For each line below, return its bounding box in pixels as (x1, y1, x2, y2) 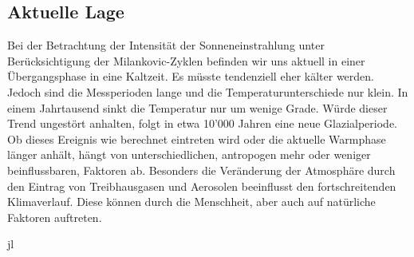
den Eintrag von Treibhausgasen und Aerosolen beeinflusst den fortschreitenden (7, 177, 396, 194)
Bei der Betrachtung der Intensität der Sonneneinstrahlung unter (7, 37, 325, 53)
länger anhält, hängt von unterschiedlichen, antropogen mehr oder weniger (7, 146, 371, 163)
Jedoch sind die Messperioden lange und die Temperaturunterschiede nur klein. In (7, 83, 408, 100)
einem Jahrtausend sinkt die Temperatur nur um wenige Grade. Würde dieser (7, 99, 388, 116)
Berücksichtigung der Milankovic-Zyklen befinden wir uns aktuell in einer (7, 52, 365, 69)
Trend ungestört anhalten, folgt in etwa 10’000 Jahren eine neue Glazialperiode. (7, 115, 398, 132)
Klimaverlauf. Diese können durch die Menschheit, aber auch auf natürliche (7, 193, 376, 210)
